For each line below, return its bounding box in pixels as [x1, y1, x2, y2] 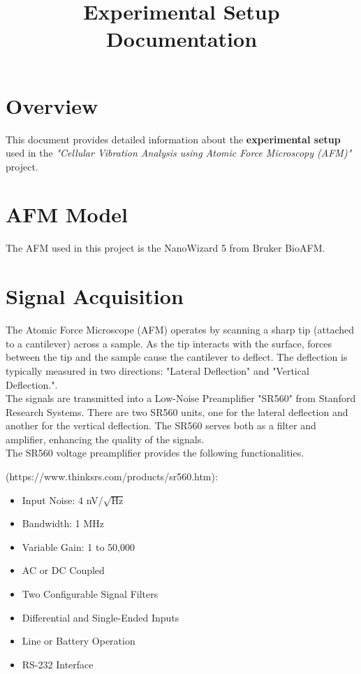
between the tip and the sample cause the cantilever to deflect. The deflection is [6, 350, 348, 364]
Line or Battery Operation [22, 633, 135, 648]
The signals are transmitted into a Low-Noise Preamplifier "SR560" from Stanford [6, 391, 356, 406]
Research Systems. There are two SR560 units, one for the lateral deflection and [6, 404, 348, 419]
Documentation [105, 24, 258, 53]
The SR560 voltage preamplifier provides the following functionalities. [6, 445, 304, 460]
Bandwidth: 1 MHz [22, 516, 105, 531]
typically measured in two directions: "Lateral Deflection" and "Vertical [6, 363, 309, 378]
